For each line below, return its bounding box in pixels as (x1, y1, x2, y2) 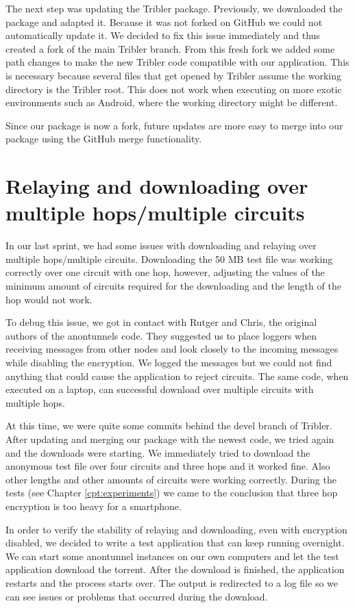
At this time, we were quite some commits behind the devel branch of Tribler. (5, 418, 332, 433)
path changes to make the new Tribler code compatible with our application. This (5, 55, 350, 69)
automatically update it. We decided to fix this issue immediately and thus (5, 28, 320, 42)
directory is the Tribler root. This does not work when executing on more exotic (5, 81, 342, 96)
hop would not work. (5, 292, 93, 306)
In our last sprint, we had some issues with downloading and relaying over (5, 238, 317, 253)
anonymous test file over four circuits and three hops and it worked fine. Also (5, 459, 330, 473)
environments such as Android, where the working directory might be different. (5, 95, 338, 110)
